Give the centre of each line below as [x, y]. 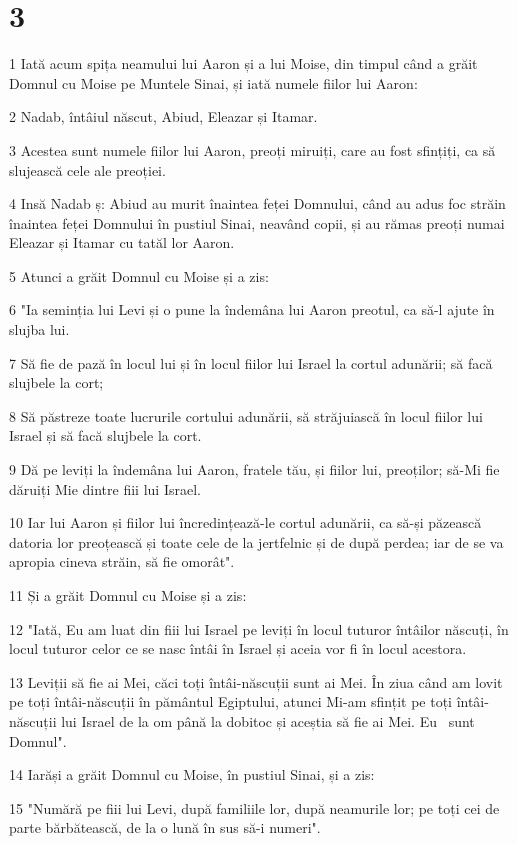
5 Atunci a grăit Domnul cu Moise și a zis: [139, 275]
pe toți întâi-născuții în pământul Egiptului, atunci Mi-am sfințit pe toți [230, 701]
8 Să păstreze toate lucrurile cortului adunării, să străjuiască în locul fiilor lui [246, 415]
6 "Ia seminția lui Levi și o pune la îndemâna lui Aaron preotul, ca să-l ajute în [252, 309]
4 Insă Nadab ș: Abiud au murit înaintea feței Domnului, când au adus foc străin [257, 203]
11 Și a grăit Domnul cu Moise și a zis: [128, 595]
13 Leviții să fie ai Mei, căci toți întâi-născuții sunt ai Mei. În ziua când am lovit [256, 681]
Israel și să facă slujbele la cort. [105, 435]
